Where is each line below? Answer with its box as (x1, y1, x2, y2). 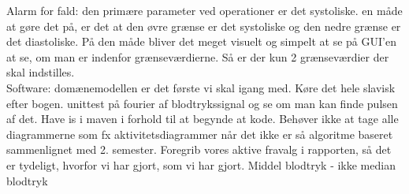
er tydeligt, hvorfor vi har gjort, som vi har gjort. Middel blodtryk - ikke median (6, 156, 396, 173)
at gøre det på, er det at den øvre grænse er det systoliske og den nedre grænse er (6, 17, 401, 34)
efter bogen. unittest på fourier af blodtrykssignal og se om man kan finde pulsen (6, 95, 398, 111)
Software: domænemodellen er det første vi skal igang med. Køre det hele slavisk (6, 79, 396, 95)
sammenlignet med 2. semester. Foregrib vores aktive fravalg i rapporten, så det (6, 141, 392, 158)
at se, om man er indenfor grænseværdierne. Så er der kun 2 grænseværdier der (6, 48, 389, 65)
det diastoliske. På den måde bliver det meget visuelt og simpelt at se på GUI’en (6, 33, 396, 50)
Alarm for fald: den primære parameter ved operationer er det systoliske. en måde (6, 2, 403, 18)
